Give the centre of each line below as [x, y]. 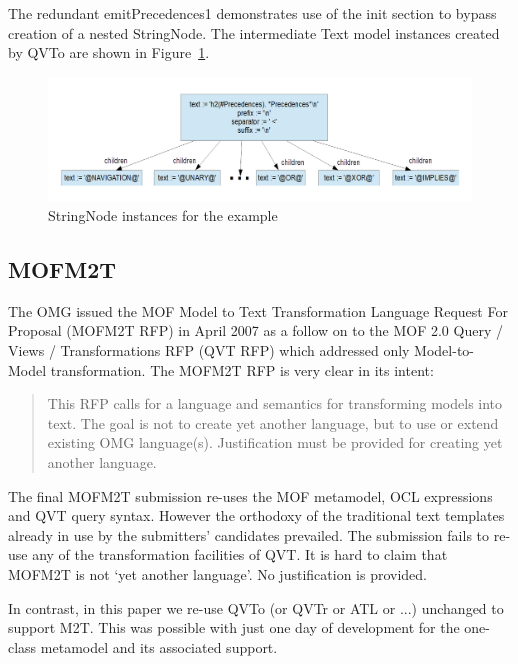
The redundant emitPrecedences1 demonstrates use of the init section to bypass [252, 13]
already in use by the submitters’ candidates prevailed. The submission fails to [249, 534]
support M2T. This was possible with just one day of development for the [234, 627]
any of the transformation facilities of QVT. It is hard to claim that [240, 554]
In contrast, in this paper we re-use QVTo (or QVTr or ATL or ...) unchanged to [256, 607]
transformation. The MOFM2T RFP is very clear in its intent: [242, 369]
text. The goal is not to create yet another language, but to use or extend [273, 422]
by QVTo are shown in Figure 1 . [109, 52]
